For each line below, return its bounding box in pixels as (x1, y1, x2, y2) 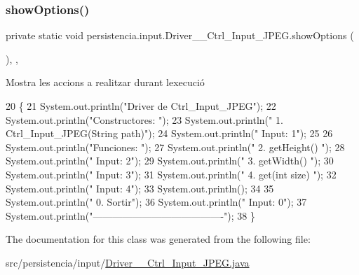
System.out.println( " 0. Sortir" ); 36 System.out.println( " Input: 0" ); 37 (6, 195, 307, 209)
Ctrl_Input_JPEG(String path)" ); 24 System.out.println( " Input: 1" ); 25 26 (6, 126, 333, 141)
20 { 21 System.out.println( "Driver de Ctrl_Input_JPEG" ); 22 (6, 99, 276, 113)
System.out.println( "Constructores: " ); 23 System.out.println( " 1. (6, 112, 283, 127)
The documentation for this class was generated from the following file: (6, 232, 311, 246)
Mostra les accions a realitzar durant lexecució (6, 75, 205, 90)
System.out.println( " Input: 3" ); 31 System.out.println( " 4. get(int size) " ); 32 (6, 167, 337, 181)
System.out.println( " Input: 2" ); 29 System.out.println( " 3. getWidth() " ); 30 (6, 153, 334, 168)
